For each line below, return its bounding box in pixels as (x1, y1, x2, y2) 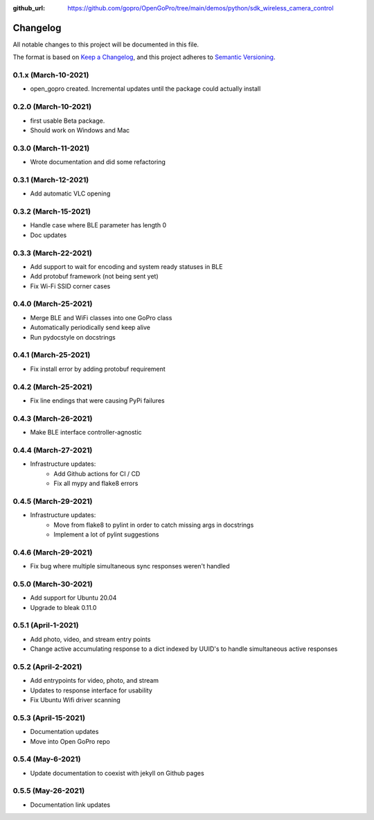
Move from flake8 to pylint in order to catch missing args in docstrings (53, 521, 254, 529)
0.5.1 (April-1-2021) (12, 620, 79, 630)
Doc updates (30, 231, 67, 239)
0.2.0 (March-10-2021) (12, 102, 92, 112)
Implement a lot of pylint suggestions (53, 530, 159, 539)
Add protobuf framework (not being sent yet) (30, 272, 159, 281)
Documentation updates (30, 728, 99, 736)
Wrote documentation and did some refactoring (30, 158, 166, 166)
